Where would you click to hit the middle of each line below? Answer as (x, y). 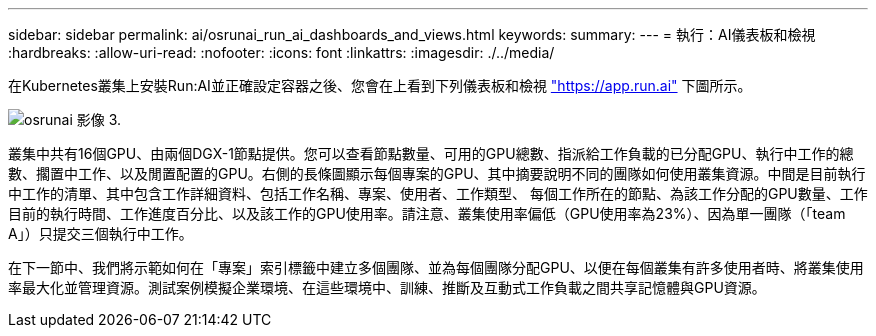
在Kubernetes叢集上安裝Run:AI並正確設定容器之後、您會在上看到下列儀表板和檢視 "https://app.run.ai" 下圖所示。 (380, 85)
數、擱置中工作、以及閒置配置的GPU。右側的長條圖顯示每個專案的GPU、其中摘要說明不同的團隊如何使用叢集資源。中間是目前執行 (437, 173)
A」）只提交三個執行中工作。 (100, 233)
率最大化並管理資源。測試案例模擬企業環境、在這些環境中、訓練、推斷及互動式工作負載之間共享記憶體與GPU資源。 (387, 287)
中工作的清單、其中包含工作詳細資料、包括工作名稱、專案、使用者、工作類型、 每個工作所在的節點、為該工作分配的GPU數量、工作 (438, 193)
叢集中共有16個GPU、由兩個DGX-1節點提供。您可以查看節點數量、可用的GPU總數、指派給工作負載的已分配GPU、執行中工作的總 (431, 153)
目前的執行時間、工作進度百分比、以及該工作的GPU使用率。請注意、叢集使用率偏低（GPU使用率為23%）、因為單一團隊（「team (427, 213)
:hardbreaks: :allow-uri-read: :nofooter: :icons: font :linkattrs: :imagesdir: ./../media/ (281, 52)
